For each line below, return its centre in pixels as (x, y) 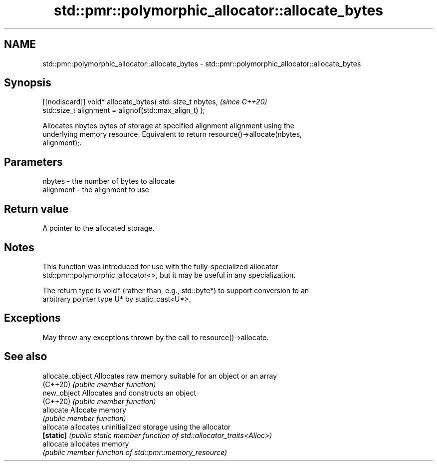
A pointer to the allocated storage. (99, 228)
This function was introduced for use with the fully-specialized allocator (160, 266)
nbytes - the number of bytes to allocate (109, 181)
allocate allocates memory (86, 444)
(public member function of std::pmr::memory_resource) (135, 452)
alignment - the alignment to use (96, 190)
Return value (36, 209)
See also (26, 357)
